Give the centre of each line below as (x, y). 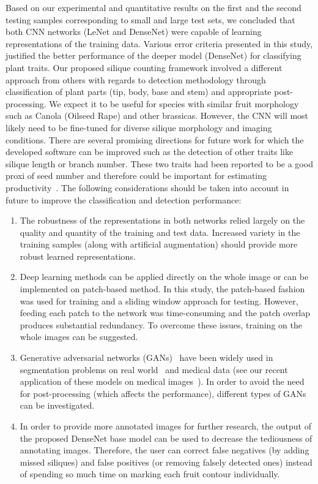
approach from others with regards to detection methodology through (136, 79)
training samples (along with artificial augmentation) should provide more (159, 244)
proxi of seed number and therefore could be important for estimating (136, 176)
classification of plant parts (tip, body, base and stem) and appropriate (139, 92)
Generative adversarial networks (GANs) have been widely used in (146, 357)
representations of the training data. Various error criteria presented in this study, (159, 43)
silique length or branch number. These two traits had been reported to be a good (159, 163)
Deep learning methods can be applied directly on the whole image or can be (164, 277)
